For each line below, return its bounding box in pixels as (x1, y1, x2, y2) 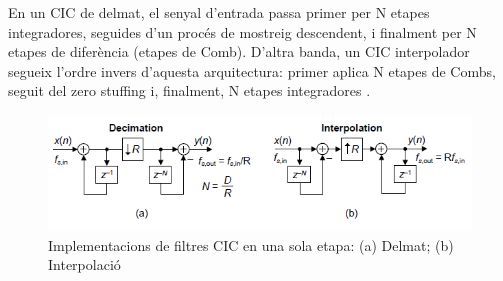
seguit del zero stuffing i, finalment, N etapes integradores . (8, 80, 371, 101)
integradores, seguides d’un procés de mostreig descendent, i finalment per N (8, 21, 477, 42)
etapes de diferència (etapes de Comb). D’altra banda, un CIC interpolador (8, 41, 470, 62)
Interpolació (48, 254, 121, 275)
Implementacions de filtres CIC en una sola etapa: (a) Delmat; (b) (48, 234, 454, 255)
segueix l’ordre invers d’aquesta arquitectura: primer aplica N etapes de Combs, (8, 60, 496, 81)
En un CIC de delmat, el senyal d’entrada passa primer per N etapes (8, 2, 430, 22)
